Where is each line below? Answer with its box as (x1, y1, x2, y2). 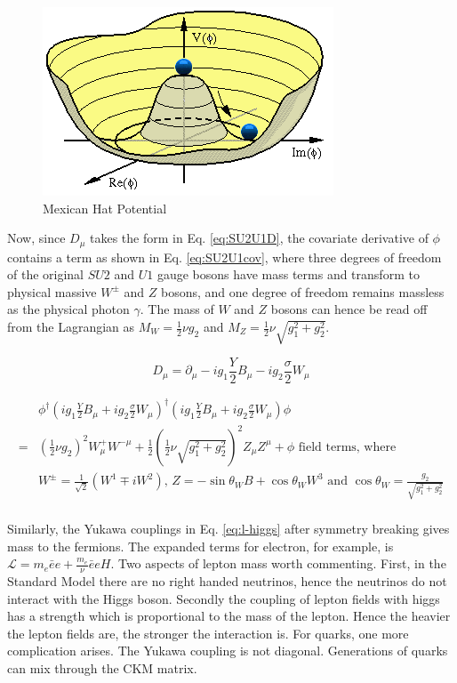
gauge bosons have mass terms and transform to (156, 265, 420, 284)
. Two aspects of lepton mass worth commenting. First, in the (110, 554, 446, 573)
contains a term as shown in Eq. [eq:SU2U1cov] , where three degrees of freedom (7, 247, 442, 266)
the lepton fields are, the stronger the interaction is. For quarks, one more (7, 623, 409, 642)
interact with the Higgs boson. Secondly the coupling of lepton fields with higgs (7, 589, 440, 607)
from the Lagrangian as (7, 317, 135, 336)
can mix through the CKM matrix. (7, 658, 197, 677)
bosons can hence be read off (270, 300, 428, 318)
